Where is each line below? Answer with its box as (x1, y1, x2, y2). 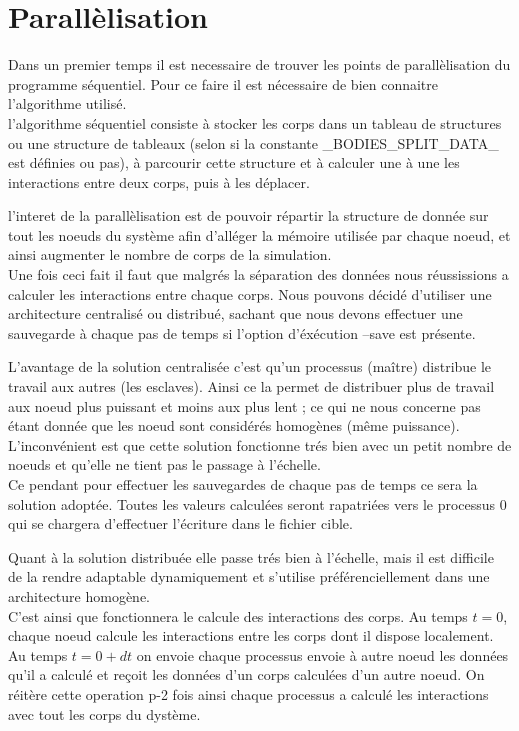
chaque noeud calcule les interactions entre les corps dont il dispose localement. (8, 625, 494, 646)
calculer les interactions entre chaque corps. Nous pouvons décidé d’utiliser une (8, 283, 492, 304)
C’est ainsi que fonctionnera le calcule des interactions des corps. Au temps (8, 605, 468, 626)
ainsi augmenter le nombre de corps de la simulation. (8, 244, 332, 265)
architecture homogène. (8, 585, 151, 606)
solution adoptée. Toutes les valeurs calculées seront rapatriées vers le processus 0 (8, 493, 507, 514)
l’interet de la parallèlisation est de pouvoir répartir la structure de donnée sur (8, 205, 489, 226)
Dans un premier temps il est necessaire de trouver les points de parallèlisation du (8, 54, 511, 75)
